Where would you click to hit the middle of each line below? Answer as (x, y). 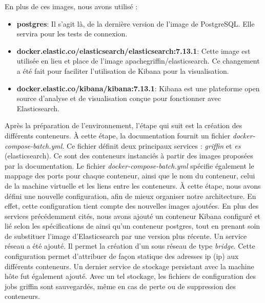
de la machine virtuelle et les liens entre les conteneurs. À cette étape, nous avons (133, 185)
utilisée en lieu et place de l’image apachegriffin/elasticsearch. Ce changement (138, 61)
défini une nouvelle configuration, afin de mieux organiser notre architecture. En (130, 196)
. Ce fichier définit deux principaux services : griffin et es (151, 145)
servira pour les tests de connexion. (72, 34)
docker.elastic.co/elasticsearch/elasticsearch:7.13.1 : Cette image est (134, 50)
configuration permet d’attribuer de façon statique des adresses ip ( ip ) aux (122, 256)
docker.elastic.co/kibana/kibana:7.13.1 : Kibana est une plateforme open (138, 88)
